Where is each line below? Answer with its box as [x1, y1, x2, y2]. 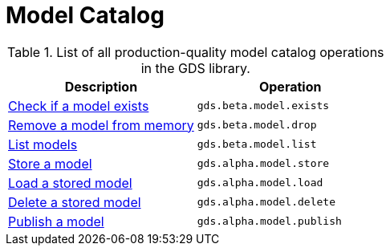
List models [8, 136, 78, 152]
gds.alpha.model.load [197, 177, 323, 189]
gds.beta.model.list [197, 138, 317, 151]
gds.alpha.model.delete [197, 196, 335, 209]
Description [64, 78, 138, 95]
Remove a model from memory [8, 116, 194, 133]
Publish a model [8, 213, 104, 230]
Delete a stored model [8, 193, 141, 210]
